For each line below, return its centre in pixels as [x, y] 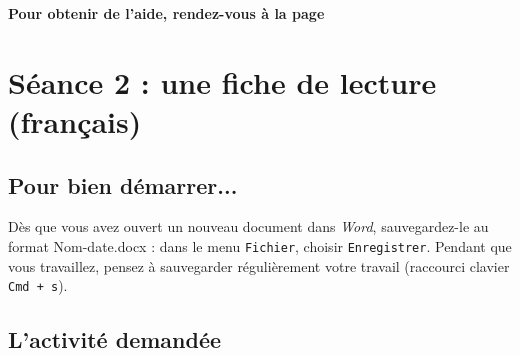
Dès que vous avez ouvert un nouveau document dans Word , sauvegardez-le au [248, 226]
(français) [75, 120]
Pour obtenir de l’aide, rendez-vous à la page [166, 13]
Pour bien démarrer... [123, 184]
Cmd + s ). [38, 285]
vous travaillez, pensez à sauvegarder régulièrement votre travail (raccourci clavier [259, 265]
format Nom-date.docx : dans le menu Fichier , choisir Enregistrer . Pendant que [260, 245]
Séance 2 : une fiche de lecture [222, 81]
